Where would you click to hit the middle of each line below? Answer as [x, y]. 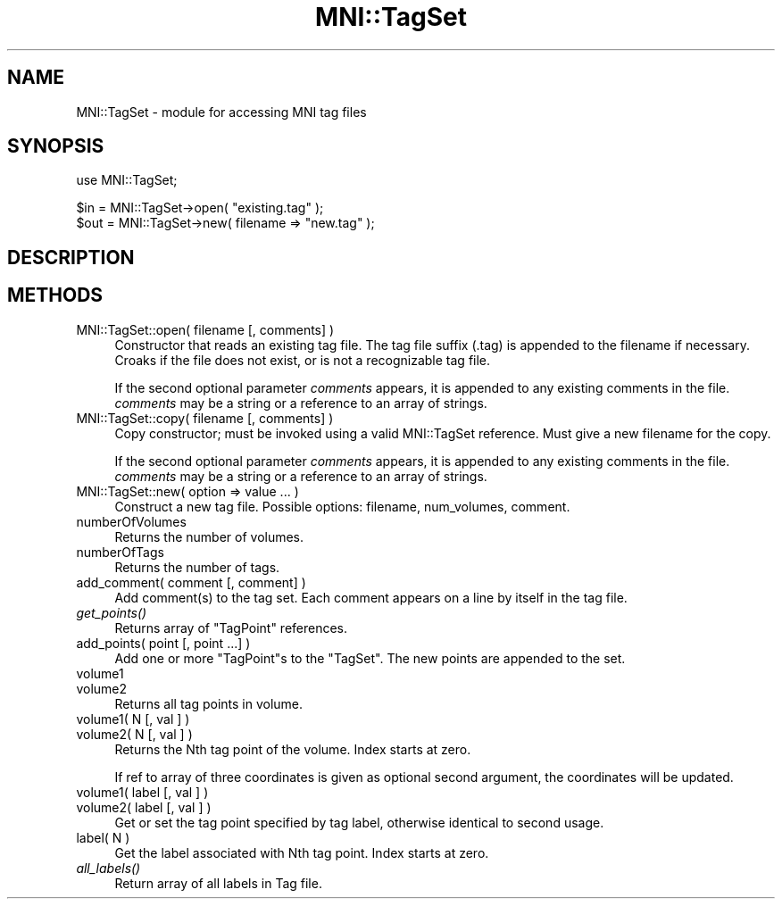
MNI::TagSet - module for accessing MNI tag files [221, 112]
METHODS [55, 295]
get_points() [112, 612]
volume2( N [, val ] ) [134, 734]
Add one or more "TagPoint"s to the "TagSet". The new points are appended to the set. [370, 658]
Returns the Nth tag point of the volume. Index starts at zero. [293, 749]
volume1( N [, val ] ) [133, 719]
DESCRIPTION [71, 257]
